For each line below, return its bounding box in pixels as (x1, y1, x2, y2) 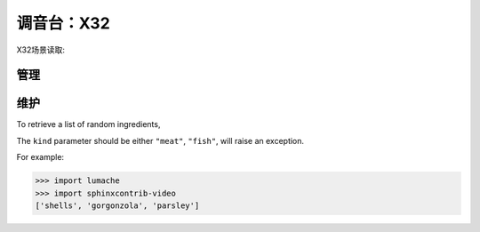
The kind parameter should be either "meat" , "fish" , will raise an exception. (16, 135, 305, 146)
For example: (16, 152, 65, 163)
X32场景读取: (16, 44, 66, 55)
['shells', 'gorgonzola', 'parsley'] (35, 201, 200, 211)
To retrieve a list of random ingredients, (16, 119, 161, 130)
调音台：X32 (16, 13, 110, 33)
